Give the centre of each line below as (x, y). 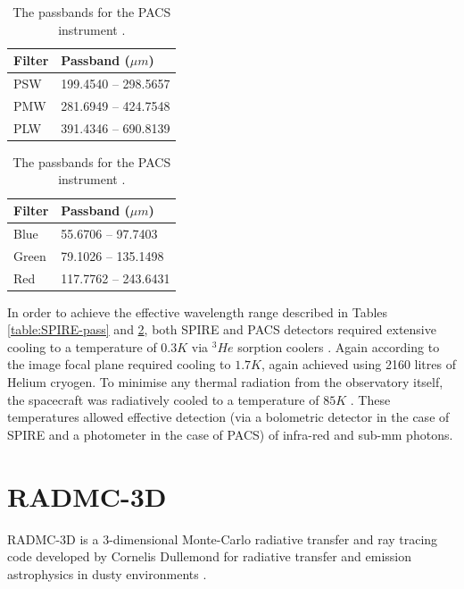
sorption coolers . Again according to (339, 346)
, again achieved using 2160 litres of (359, 364)
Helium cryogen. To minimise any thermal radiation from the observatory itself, (225, 382)
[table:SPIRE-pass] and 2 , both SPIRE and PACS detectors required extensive (222, 329)
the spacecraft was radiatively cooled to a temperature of (163, 399)
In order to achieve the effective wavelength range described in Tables (198, 311)
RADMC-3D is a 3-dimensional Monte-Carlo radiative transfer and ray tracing (223, 539)
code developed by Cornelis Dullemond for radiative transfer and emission (209, 556)
